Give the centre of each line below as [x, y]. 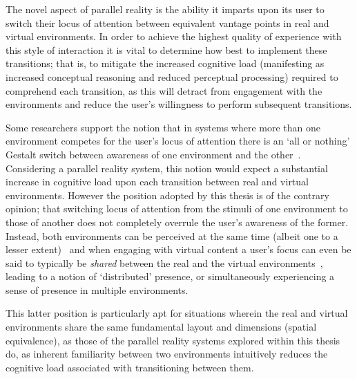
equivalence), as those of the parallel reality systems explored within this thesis [173, 340]
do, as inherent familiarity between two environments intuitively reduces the [167, 354]
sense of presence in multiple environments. [97, 289]
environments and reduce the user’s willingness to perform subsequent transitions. [179, 104]
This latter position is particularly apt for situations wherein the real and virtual [177, 313]
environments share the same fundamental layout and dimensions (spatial [161, 327]
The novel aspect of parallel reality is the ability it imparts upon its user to [165, 9]
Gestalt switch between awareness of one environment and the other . [153, 154]
